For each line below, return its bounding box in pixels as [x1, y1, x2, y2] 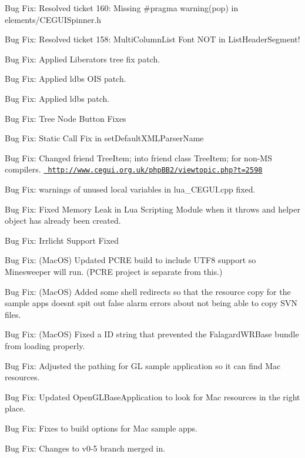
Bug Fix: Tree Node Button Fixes [5, 112, 126, 124]
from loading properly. [5, 339, 85, 351]
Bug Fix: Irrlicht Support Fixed [5, 234, 119, 246]
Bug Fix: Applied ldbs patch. [5, 92, 110, 104]
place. [5, 402, 25, 414]
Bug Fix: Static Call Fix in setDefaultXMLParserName [5, 132, 204, 144]
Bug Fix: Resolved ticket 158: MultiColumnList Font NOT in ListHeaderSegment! [5, 33, 300, 45]
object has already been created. [5, 214, 121, 227]
